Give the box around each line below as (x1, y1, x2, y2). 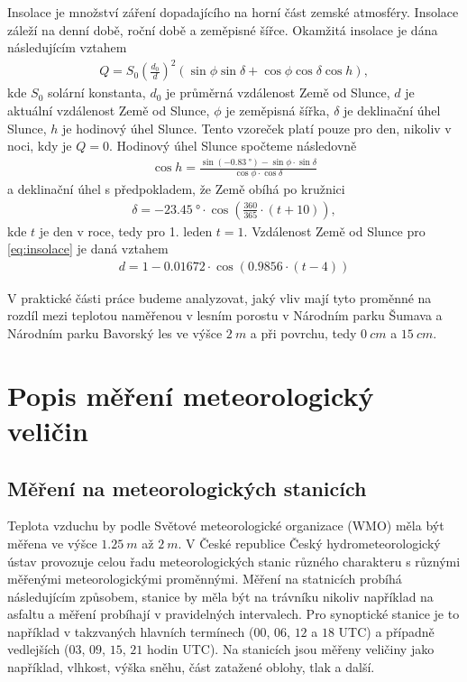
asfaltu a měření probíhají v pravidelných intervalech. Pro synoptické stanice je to (7, 604, 460, 623)
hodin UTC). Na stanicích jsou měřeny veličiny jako (146, 640, 435, 659)
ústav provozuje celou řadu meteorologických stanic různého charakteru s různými (7, 551, 461, 570)
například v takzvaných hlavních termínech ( (7, 622, 254, 641)
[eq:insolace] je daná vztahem (7, 239, 169, 258)
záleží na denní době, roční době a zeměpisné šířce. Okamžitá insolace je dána (7, 20, 438, 39)
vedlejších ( (7, 640, 69, 659)
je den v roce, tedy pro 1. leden (39, 221, 213, 240)
